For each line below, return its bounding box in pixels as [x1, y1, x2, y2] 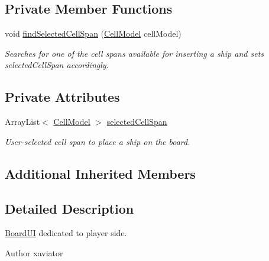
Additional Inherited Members [5, 164, 196, 182]
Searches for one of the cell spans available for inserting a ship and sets [5, 47, 264, 59]
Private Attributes [5, 88, 120, 106]
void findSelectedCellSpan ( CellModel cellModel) [5, 27, 182, 40]
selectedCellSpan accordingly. [5, 59, 109, 71]
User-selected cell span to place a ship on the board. [5, 135, 190, 147]
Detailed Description [5, 199, 134, 217]
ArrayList [5, 115, 40, 128]
